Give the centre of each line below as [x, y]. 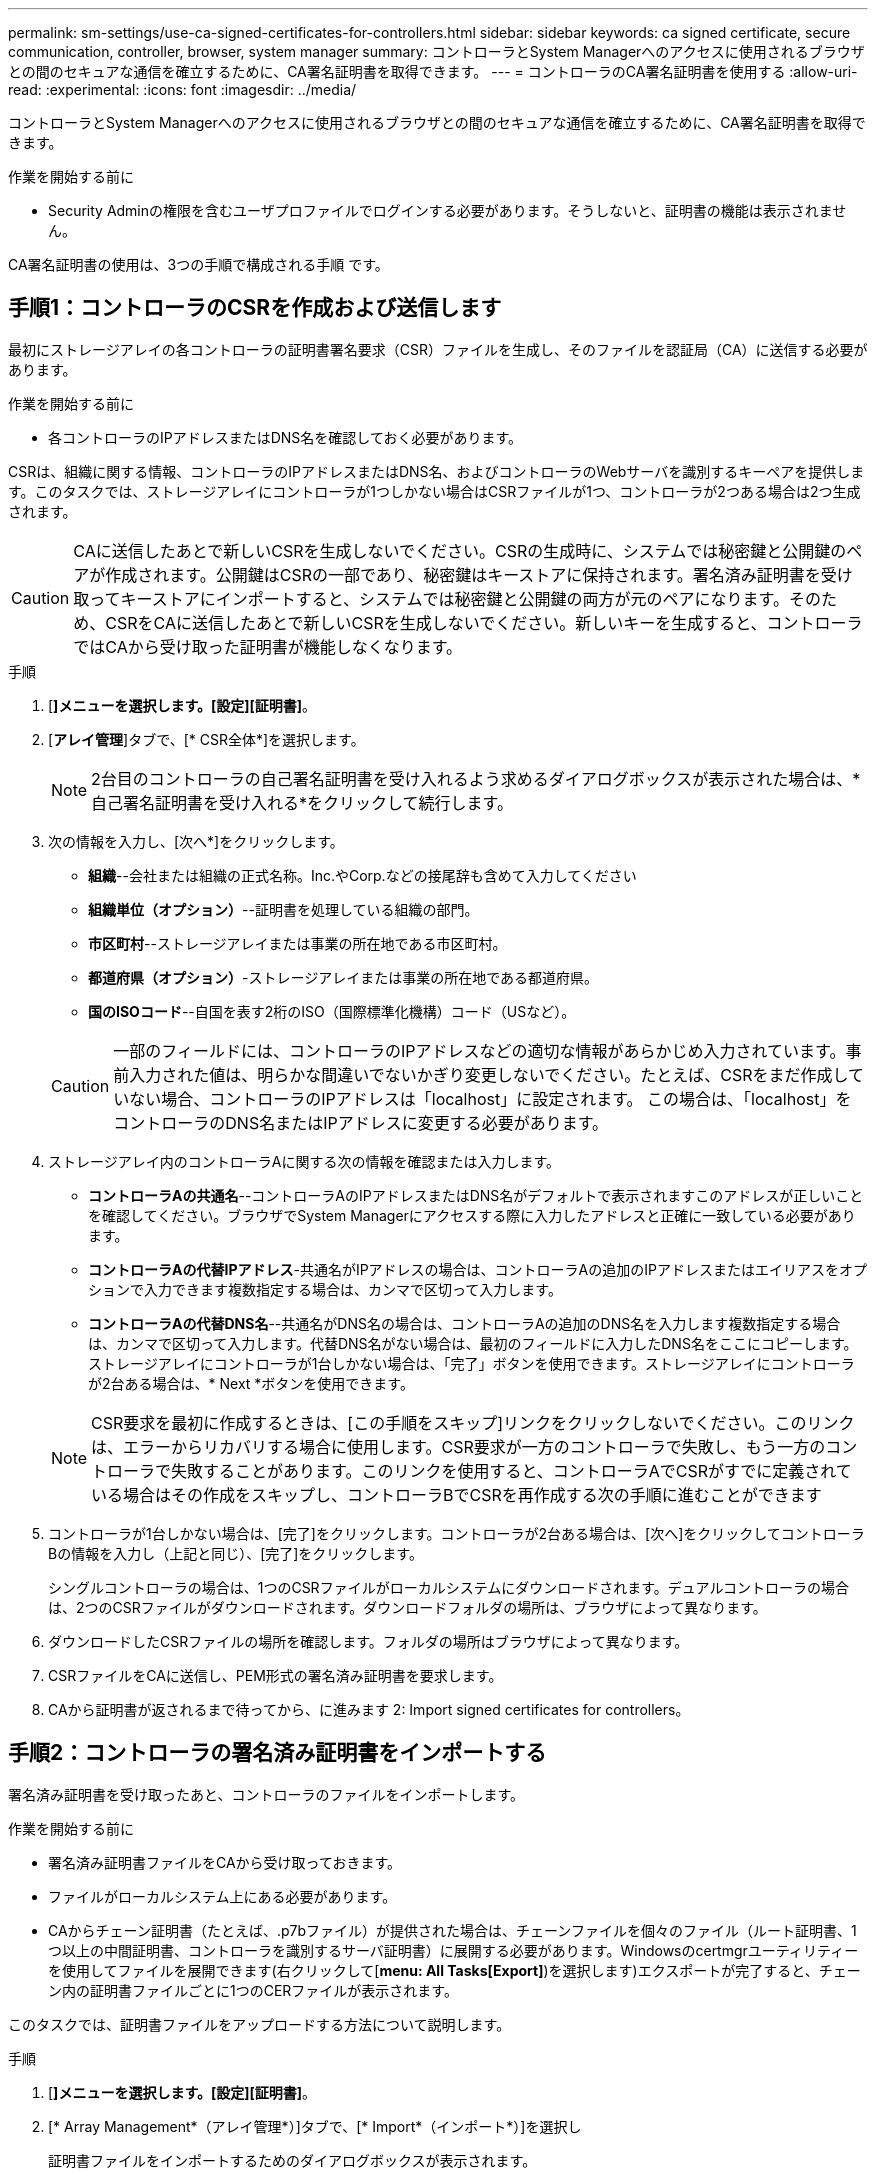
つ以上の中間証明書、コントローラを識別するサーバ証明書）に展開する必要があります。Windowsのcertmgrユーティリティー [453, 1950]
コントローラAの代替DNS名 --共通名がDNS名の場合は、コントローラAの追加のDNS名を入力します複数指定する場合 [464, 1323]
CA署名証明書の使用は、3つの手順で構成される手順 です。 [198, 264]
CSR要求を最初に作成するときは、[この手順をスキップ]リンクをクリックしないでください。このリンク [473, 1422]
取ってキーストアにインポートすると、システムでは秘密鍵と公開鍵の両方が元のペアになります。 [431, 598]
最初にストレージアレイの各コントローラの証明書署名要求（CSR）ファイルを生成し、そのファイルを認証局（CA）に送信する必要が [438, 349]
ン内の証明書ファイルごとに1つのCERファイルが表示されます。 [253, 1990]
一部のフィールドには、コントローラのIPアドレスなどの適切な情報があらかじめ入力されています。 [479, 1050]
